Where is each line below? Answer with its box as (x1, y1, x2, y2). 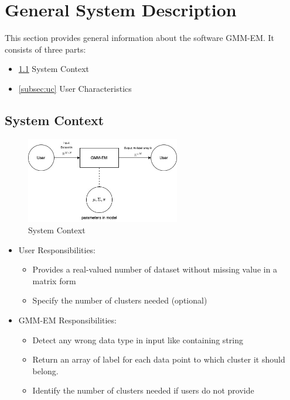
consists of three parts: (5, 43, 86, 55)
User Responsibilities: (18, 243, 96, 256)
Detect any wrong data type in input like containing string (32, 333, 243, 346)
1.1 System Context (18, 63, 90, 75)
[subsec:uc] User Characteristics (18, 82, 132, 94)
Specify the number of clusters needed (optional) (32, 294, 207, 306)
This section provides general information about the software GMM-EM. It (5, 32, 275, 44)
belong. (32, 364, 59, 377)
